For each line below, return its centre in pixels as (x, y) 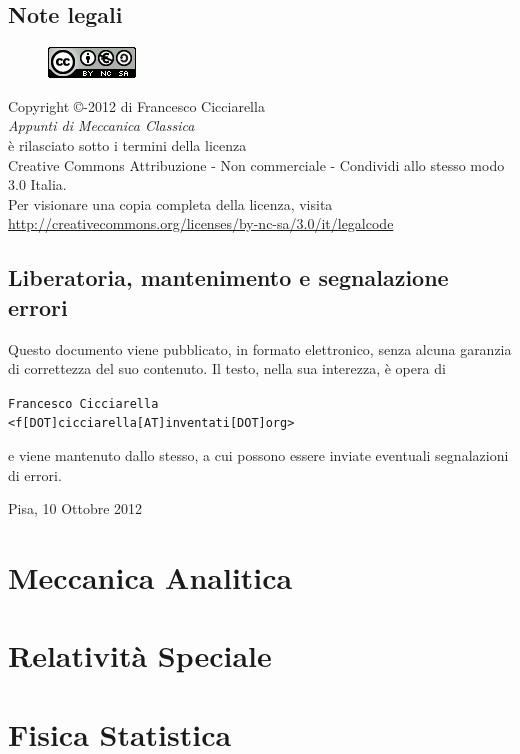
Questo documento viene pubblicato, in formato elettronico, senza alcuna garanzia (260, 348)
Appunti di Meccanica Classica (101, 125)
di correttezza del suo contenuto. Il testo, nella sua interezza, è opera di (227, 368)
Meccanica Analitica (150, 577)
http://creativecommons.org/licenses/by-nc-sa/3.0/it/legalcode (201, 223)
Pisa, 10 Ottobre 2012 (75, 508)
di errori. (35, 474)
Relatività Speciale (140, 655)
